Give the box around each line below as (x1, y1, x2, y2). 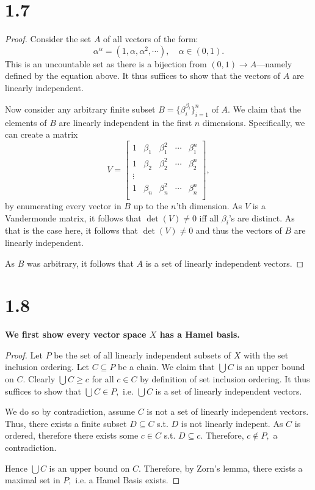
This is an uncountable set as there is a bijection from (5, 57, 207, 70)
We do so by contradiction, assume (5, 405, 135, 418)
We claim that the (233, 102, 301, 115)
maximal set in (5, 473, 60, 486)
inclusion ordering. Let (5, 360, 90, 373)
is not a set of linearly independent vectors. (147, 405, 309, 418)
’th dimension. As (176, 199, 242, 212)
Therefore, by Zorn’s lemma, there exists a (143, 461, 303, 474)
